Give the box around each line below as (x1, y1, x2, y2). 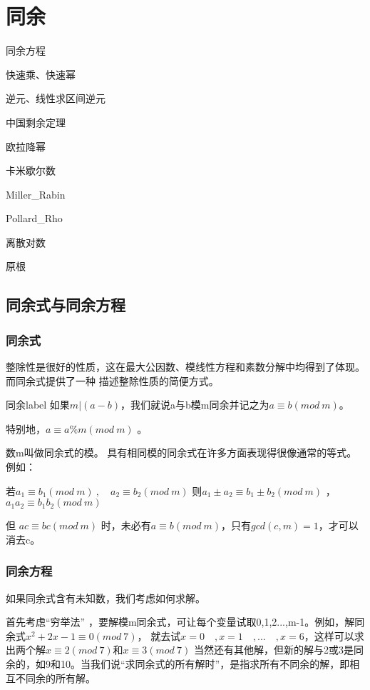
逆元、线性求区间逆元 (6, 91, 106, 106)
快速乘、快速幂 (6, 66, 76, 81)
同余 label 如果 (6, 397, 70, 412)
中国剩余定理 (6, 114, 66, 129)
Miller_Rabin (6, 186, 66, 201)
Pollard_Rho (6, 211, 63, 226)
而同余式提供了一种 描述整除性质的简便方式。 (6, 373, 219, 388)
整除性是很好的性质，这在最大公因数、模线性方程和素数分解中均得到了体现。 (6, 359, 365, 374)
